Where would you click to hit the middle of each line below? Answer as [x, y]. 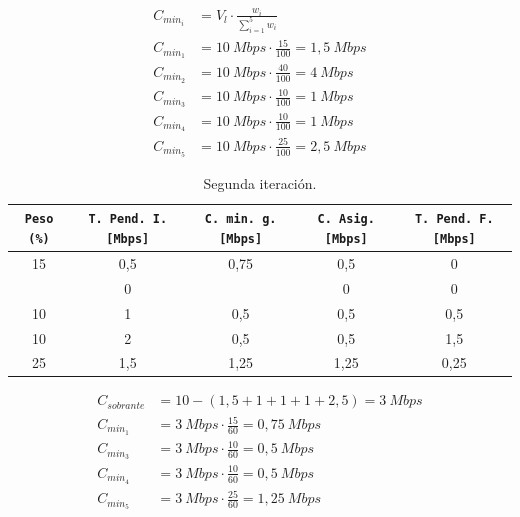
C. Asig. [346, 219]
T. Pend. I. [128, 219]
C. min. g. [240, 219]
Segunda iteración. [260, 182]
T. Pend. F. [454, 219]
